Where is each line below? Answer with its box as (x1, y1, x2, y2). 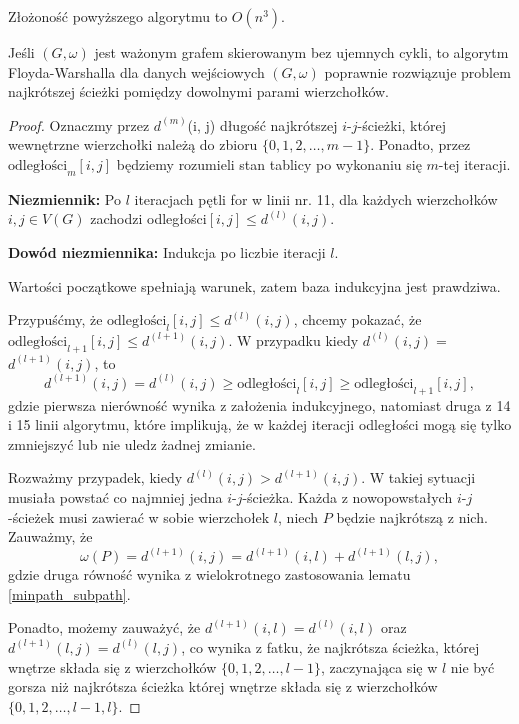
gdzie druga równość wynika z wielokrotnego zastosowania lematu (8, 564, 411, 585)
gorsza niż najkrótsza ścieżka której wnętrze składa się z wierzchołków (8, 676, 438, 697)
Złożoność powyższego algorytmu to (8, 6, 228, 26)
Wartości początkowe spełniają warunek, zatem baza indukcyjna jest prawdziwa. (8, 275, 501, 296)
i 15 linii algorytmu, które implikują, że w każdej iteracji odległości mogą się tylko (8, 414, 512, 435)
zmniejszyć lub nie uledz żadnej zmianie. (8, 433, 256, 454)
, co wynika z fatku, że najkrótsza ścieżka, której (181, 636, 480, 657)
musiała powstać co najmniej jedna (8, 486, 223, 507)
